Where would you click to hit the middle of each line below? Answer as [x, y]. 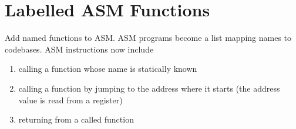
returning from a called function [76, 119]
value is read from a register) [70, 100]
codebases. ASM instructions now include [79, 49]
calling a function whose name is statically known [108, 69]
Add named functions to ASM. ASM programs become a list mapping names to [148, 38]
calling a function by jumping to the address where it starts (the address [149, 88]
